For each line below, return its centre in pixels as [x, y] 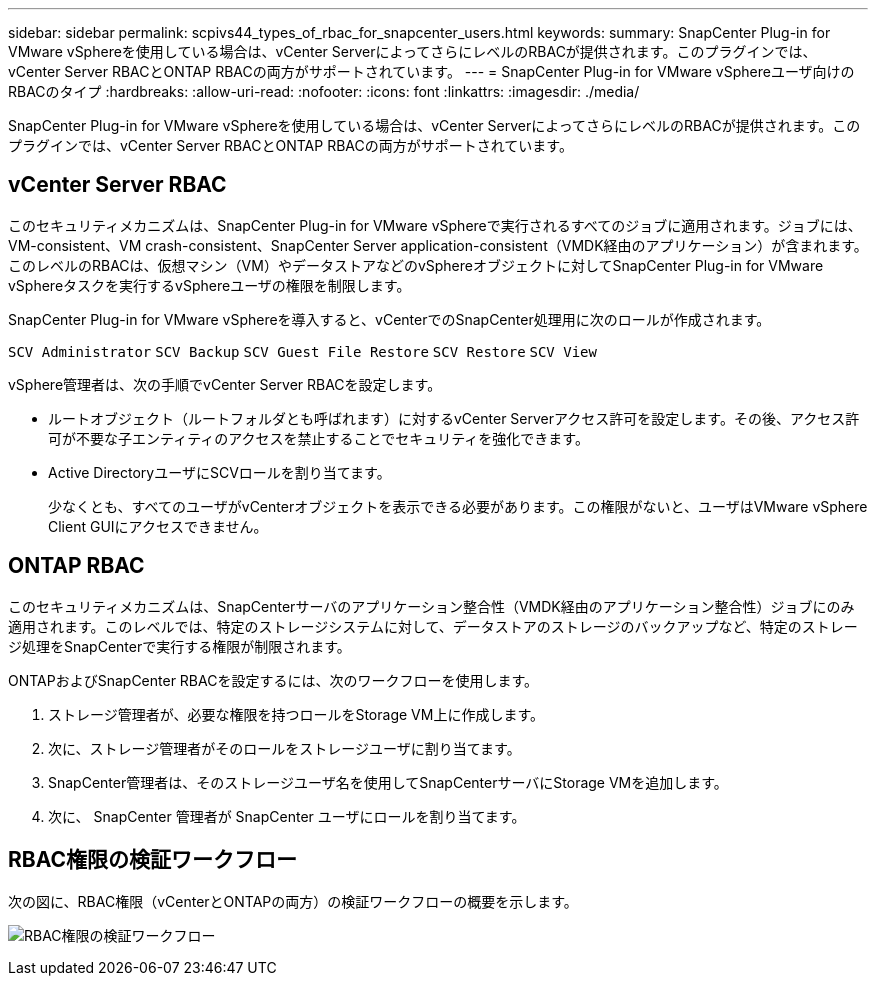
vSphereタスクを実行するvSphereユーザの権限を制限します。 [209, 285]
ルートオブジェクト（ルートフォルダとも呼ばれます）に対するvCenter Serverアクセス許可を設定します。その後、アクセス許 [454, 418]
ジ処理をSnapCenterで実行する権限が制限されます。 [179, 646]
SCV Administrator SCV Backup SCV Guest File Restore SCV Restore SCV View [302, 351]
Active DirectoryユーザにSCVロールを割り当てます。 [219, 472]
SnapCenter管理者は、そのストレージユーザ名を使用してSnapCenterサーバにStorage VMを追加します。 [388, 782]
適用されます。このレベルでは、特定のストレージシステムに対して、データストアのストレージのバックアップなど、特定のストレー [433, 626]
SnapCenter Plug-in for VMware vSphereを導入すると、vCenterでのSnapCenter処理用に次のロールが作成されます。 [389, 319]
